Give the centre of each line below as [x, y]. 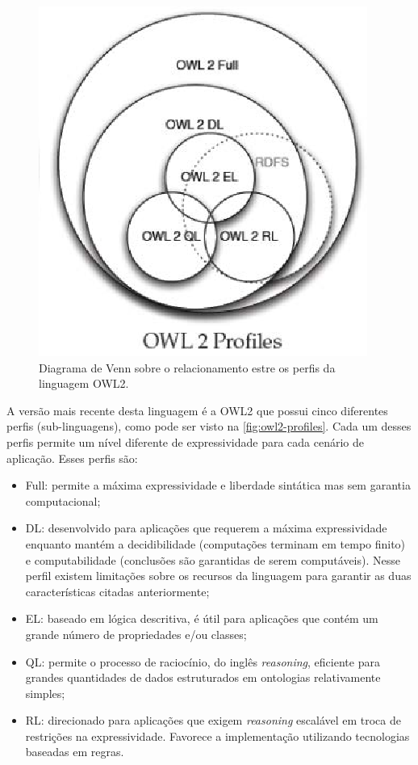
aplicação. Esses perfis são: [72, 458]
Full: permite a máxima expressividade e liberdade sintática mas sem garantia [218, 485]
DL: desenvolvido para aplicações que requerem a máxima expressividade [206, 528]
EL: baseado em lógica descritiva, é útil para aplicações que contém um [202, 618]
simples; [45, 693]
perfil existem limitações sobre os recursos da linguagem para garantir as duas [218, 576]
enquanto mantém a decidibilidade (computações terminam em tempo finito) [215, 543]
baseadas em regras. [75, 752]
